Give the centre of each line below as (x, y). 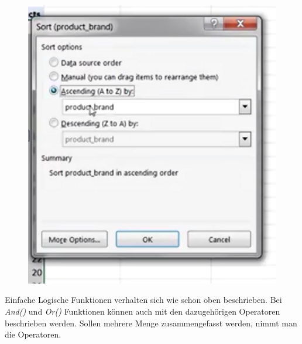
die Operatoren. (33, 334)
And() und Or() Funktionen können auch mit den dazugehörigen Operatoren (143, 311)
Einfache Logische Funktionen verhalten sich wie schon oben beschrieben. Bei (143, 300)
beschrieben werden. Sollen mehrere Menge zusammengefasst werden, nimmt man (151, 323)
